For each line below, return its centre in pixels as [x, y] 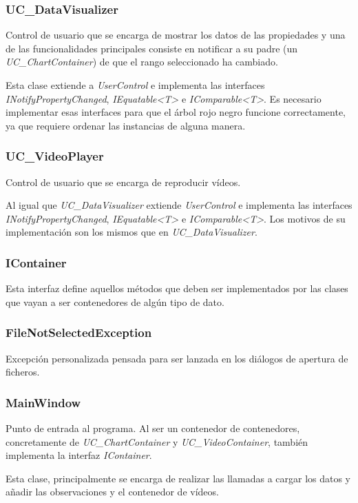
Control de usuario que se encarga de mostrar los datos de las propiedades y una [176, 35]
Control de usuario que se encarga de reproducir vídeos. [123, 182]
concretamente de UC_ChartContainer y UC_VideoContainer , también [157, 441]
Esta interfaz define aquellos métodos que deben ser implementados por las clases [177, 288]
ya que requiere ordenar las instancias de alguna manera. [126, 125]
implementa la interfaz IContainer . [79, 455]
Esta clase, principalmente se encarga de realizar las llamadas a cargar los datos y [178, 478]
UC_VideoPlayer [55, 156]
